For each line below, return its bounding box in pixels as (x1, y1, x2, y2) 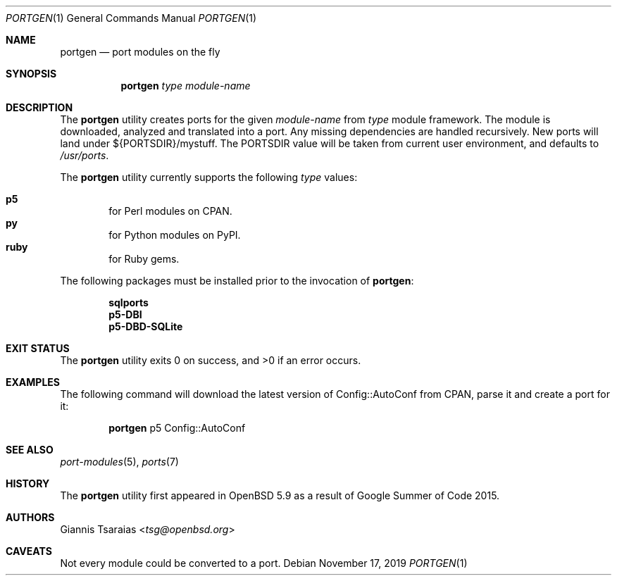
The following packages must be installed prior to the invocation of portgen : (60, 275, 414, 287)
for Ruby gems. (108, 253, 180, 265)
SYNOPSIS (6, 68, 57, 80)
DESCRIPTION (6, 101, 73, 113)
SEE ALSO (6, 444, 54, 456)
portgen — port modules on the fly (60, 46, 220, 58)
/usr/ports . (60, 149, 109, 161)
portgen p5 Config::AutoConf (108, 422, 246, 434)
